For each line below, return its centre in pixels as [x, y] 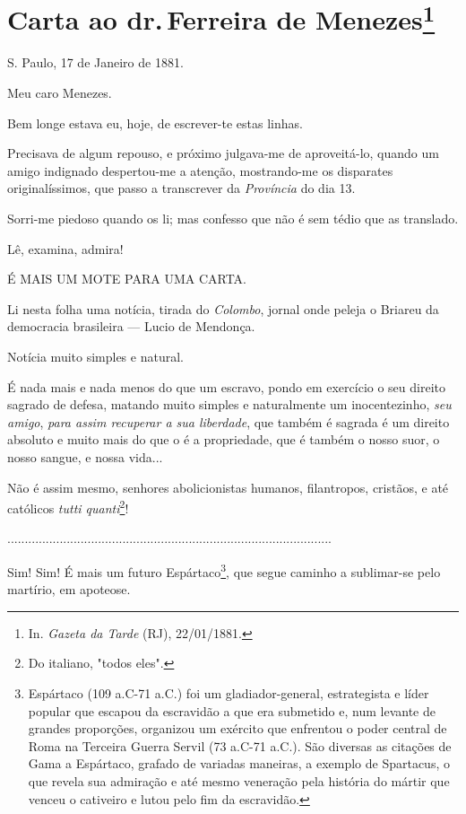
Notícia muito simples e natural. [95, 356]
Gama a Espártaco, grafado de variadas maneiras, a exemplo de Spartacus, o [239, 763]
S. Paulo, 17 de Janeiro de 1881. [95, 62]
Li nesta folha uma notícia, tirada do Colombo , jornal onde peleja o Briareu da [223, 308]
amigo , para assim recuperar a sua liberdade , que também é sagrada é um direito [229, 421]
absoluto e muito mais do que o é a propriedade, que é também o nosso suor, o [224, 439]
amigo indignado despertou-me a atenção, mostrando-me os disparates [200, 170]
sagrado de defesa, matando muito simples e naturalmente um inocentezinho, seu [229, 404]
